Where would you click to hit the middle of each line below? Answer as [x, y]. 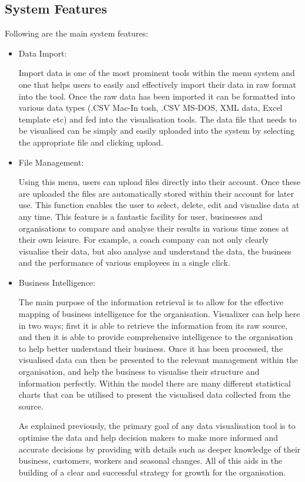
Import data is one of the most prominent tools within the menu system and [157, 73]
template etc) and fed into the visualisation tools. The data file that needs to [158, 119]
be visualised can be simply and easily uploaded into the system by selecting [157, 131]
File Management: [51, 162]
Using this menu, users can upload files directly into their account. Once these [160, 182]
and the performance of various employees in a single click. [125, 263]
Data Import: [43, 53]
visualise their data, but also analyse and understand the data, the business [155, 251]
